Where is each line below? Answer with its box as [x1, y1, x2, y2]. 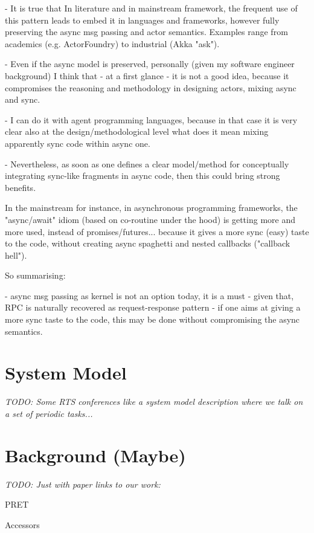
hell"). [5, 248, 27, 261]
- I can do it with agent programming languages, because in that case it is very [5, 113, 298, 126]
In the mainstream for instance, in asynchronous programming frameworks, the [5, 201, 298, 214]
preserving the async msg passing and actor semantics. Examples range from [5, 25, 288, 38]
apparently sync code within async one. [5, 137, 150, 149]
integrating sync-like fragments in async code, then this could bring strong [5, 169, 280, 182]
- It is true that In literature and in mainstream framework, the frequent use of [5, 2, 298, 14]
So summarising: [5, 269, 66, 282]
